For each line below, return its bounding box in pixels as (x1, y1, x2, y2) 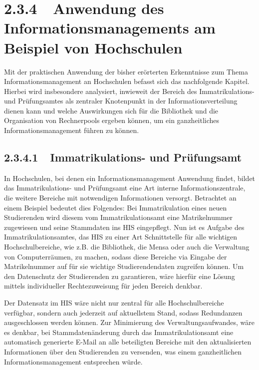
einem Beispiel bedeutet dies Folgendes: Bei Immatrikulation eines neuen (4, 202, 227, 212)
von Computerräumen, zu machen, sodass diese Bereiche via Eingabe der (4, 251, 227, 261)
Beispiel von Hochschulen (4, 37, 183, 57)
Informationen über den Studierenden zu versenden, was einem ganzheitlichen (4, 346, 242, 356)
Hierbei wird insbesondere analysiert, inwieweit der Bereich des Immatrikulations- (4, 85, 255, 96)
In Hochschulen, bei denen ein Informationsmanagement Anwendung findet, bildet (4, 172, 256, 183)
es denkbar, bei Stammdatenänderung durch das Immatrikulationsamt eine (4, 326, 234, 337)
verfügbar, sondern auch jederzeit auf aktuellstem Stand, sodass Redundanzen (4, 307, 243, 317)
